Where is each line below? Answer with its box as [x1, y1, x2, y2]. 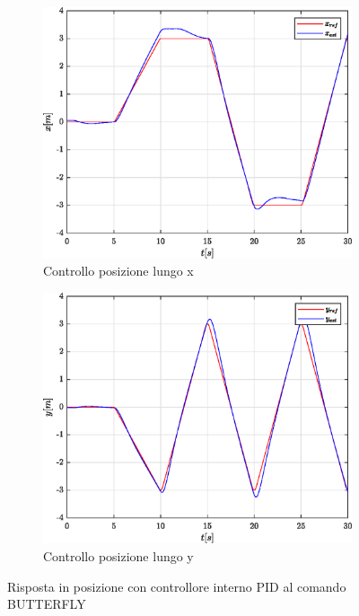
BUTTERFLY [7, 594, 86, 613]
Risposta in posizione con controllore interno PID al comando [7, 576, 346, 595]
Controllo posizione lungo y [43, 547, 194, 566]
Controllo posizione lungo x [43, 261, 194, 280]
